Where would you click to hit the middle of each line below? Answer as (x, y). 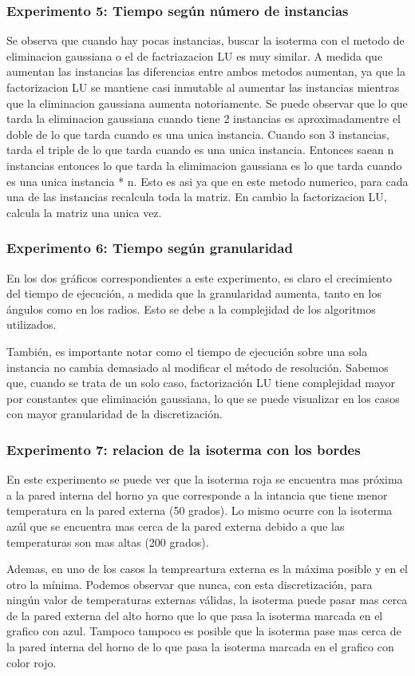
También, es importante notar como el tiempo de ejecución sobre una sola (187, 351)
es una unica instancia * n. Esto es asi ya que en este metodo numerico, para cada (207, 181)
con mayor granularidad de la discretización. (115, 414)
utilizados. (32, 324)
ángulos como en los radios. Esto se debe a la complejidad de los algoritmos (191, 308)
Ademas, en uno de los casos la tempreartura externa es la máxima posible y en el (207, 569)
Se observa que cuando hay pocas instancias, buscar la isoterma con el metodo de (206, 40)
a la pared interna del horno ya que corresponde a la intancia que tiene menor (197, 494)
